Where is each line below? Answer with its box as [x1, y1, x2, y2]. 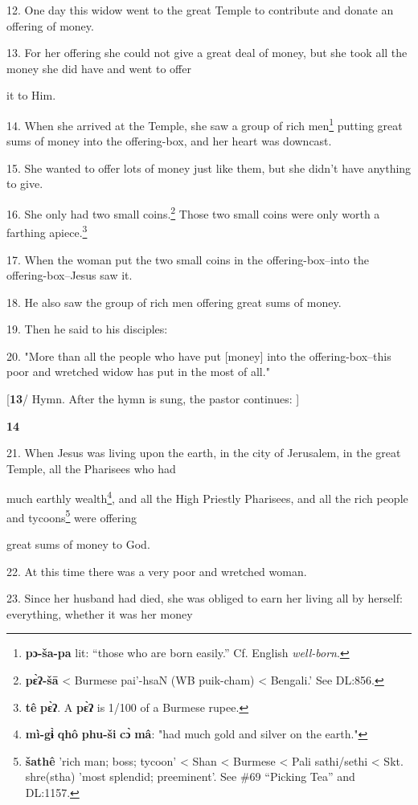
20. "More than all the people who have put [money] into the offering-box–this [6, 347, 391, 364]
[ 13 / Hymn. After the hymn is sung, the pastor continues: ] [6, 390, 300, 407]
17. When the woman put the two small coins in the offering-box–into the [6, 251, 369, 268]
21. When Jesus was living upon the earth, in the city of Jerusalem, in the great [6, 444, 401, 461]
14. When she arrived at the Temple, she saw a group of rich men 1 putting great [6, 114, 403, 133]
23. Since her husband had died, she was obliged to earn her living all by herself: [6, 590, 403, 607]
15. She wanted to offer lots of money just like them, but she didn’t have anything [6, 159, 412, 176]
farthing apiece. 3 [6, 222, 88, 240]
